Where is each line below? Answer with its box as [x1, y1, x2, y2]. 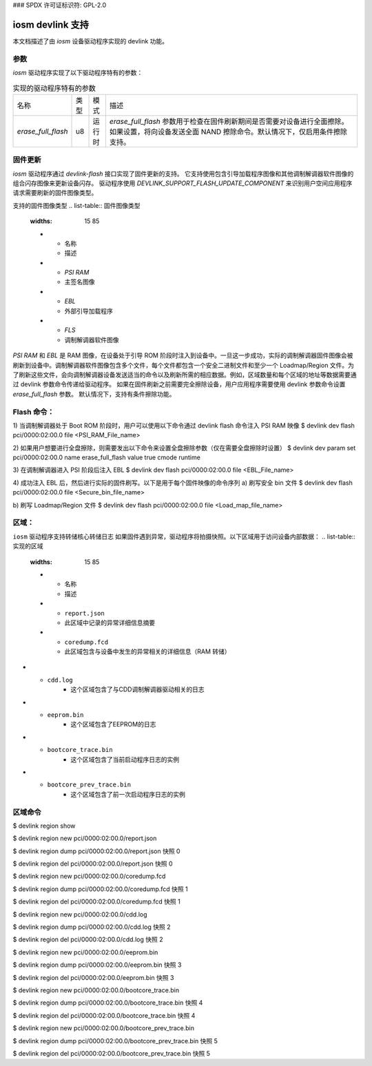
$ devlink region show [12, 822, 76, 830]
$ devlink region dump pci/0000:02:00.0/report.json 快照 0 [12, 847, 180, 855]
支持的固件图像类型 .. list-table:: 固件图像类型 [12, 201, 141, 209]
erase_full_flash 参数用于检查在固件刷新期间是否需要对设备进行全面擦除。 [109, 116, 349, 126]
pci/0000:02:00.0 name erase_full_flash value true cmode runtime [12, 453, 201, 461]
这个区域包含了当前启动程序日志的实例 [70, 755, 179, 764]
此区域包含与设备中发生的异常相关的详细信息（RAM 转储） [64, 647, 231, 656]
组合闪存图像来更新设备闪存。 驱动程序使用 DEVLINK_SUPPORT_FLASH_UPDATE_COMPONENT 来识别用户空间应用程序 [12, 179, 353, 187]
